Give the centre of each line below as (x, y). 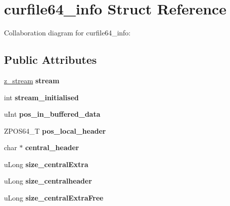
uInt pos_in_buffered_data (52, 114)
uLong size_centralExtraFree (54, 198)
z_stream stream (32, 80)
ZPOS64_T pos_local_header (55, 130)
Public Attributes (50, 60)
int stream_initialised (41, 97)
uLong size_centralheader (48, 181)
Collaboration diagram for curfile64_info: (67, 33)
